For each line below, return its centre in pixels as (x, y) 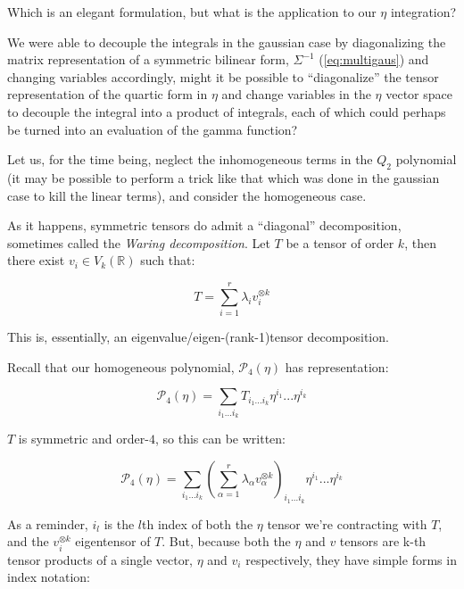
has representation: (337, 366)
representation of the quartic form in (108, 94)
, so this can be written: (220, 439)
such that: (168, 260)
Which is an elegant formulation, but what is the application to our (192, 12)
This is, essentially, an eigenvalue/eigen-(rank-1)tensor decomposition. (198, 337)
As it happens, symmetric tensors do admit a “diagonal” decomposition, (204, 225)
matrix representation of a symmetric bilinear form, (148, 59)
